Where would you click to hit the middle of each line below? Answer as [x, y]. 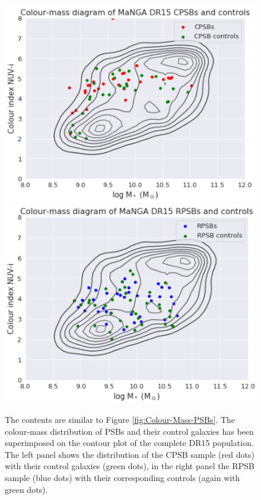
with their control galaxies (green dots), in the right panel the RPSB [130, 466]
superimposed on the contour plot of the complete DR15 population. [129, 443]
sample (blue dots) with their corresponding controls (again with [122, 478]
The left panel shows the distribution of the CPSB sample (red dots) [130, 454]
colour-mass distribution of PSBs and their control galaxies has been [129, 431]
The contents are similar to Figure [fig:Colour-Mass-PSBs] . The [120, 420]
